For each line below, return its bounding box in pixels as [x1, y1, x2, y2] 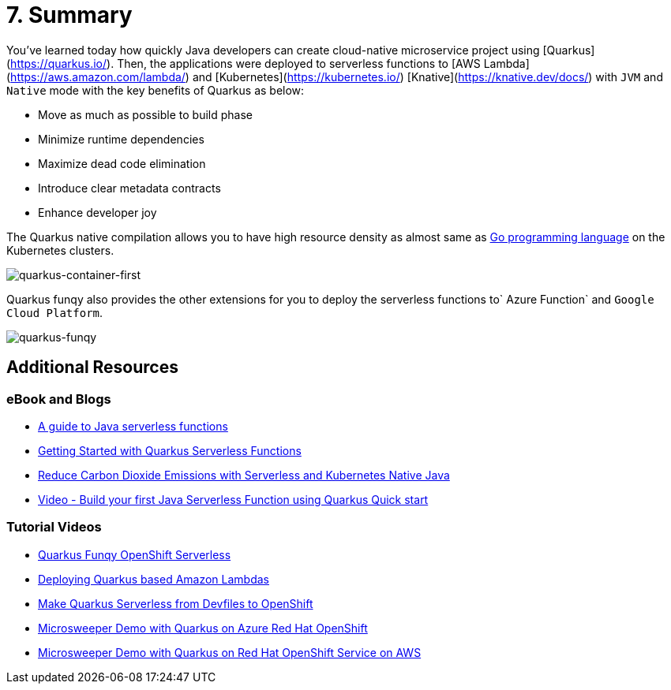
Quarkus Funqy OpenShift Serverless [38, 547, 231, 561]
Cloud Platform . [6, 305, 103, 319]
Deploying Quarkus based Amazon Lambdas [38, 572, 270, 586]
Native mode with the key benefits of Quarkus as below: [6, 83, 305, 97]
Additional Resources [6, 357, 178, 378]
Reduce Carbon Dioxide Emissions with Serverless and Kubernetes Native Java [38, 468, 450, 482]
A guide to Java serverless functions [38, 419, 228, 433]
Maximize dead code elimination [38, 156, 206, 170]
